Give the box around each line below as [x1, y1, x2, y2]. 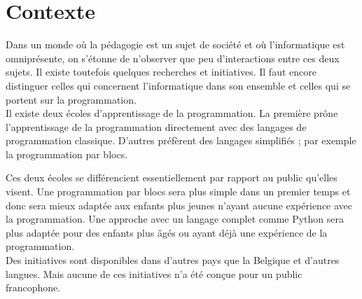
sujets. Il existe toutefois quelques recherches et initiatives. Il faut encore [6, 64, 316, 79]
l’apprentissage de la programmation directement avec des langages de [6, 119, 307, 134]
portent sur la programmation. [6, 92, 137, 106]
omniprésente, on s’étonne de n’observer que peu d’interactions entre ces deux [6, 50, 340, 65]
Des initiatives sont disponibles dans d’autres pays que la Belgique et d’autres [6, 253, 340, 267]
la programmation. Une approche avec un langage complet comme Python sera [6, 211, 344, 226]
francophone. [6, 280, 61, 295]
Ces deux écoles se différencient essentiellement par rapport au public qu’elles [6, 170, 337, 185]
